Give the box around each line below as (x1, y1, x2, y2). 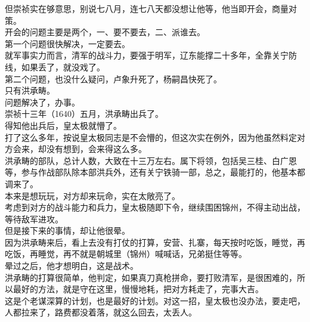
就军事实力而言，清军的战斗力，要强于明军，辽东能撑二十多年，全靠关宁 (5, 49, 289, 61)
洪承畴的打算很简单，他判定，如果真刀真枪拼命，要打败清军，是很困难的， (5, 271, 297, 283)
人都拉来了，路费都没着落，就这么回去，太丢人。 (5, 306, 197, 318)
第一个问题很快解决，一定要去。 (5, 37, 130, 49)
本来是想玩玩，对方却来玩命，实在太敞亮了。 (5, 189, 180, 202)
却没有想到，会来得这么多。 (38, 143, 147, 155)
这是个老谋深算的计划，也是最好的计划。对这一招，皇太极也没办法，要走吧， (5, 294, 305, 306)
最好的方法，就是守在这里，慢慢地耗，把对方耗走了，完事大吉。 (13, 283, 263, 295)
